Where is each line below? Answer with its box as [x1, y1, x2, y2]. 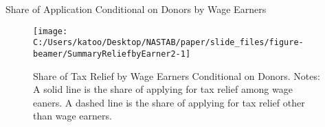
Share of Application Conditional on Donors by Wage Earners [5, 2, 267, 16]
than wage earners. [33, 109, 112, 123]
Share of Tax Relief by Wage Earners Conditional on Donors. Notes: [33, 68, 320, 83]
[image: [33, 26, 68, 36]
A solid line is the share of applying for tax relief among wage [33, 82, 293, 96]
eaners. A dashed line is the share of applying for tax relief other [33, 95, 305, 109]
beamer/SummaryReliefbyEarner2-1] [33, 48, 191, 59]
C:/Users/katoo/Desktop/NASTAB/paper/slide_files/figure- [33, 38, 304, 48]
